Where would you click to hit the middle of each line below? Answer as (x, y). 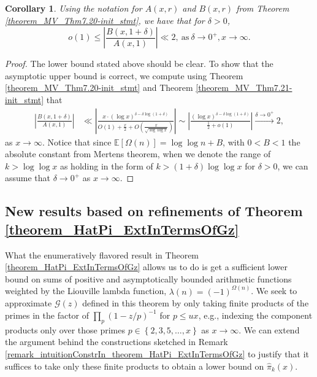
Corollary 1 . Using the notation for (74, 8)
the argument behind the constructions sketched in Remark (116, 342)
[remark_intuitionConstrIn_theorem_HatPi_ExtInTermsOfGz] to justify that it (157, 353)
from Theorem (263, 8)
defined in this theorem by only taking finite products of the (196, 303)
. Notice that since (77, 142)
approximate (29, 303)
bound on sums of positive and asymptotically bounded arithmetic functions (148, 278)
